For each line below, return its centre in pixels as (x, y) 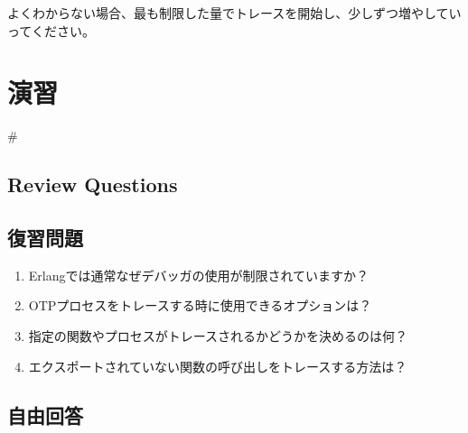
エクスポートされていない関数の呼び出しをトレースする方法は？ (218, 366)
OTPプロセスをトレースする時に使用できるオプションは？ (200, 305)
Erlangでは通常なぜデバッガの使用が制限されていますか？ (199, 275)
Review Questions (93, 184)
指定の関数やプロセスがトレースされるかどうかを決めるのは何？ (218, 336)
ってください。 (51, 30)
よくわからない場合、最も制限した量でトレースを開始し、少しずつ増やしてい (234, 13)
